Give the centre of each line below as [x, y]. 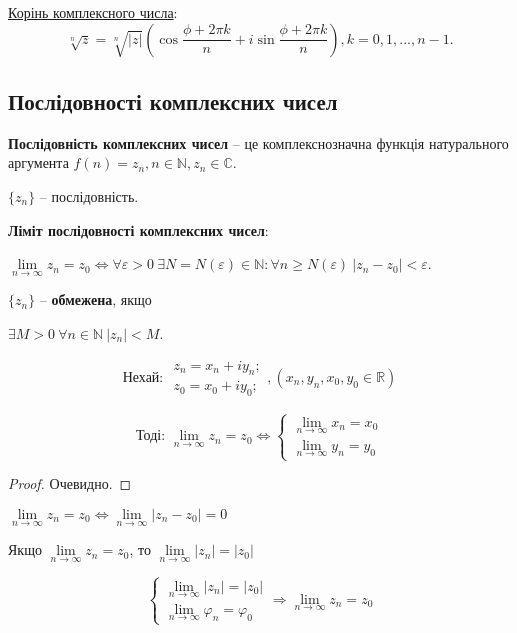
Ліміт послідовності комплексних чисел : [138, 229]
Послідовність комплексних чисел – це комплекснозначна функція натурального [258, 142]
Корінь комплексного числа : [93, 12]
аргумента [38, 162]
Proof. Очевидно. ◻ [70, 483]
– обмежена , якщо [95, 299]
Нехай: [143, 377]
